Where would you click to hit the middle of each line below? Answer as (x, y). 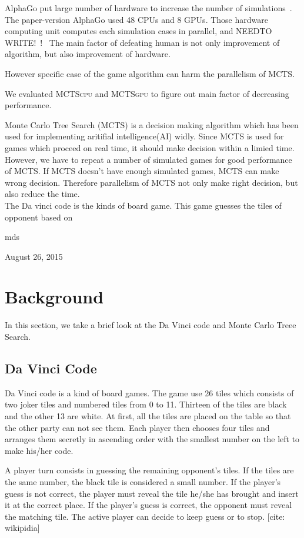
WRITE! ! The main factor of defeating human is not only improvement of (142, 42)
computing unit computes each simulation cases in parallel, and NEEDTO (138, 31)
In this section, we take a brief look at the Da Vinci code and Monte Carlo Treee (151, 325)
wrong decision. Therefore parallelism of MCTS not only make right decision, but (151, 182)
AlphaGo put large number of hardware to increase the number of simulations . (148, 8)
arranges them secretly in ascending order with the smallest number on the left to (152, 439)
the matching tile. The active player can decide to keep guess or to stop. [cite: (145, 516)
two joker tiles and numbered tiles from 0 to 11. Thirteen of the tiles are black (146, 404)
